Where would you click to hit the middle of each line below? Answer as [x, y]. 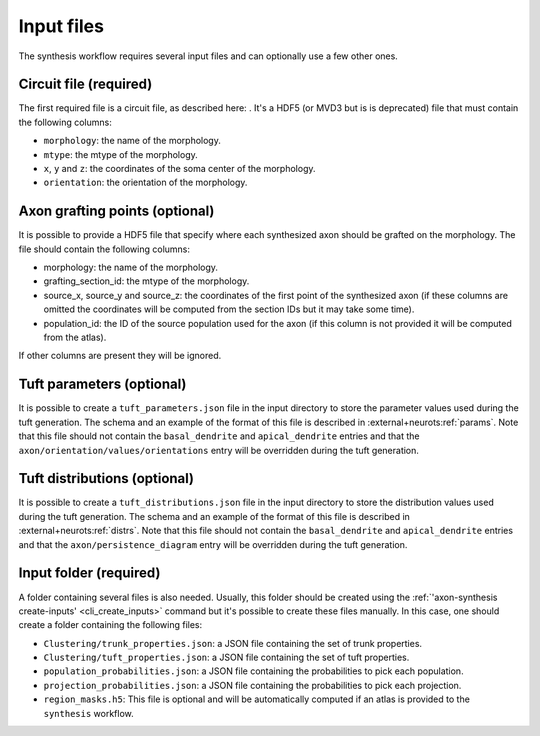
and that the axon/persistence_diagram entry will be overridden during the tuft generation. [213, 544]
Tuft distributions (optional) [106, 478]
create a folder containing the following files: [110, 625]
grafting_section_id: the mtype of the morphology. [146, 281]
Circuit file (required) [85, 84]
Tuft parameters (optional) [102, 384]
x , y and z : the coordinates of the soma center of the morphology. [179, 169]
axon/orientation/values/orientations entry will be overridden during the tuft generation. [219, 450]
